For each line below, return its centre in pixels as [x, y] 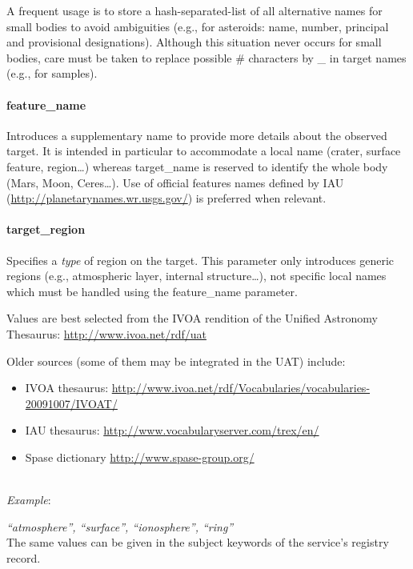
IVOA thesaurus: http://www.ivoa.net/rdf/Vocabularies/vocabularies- [198, 388]
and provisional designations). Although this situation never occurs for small [194, 42]
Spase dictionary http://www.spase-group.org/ [140, 457]
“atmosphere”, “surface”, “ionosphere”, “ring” [120, 526]
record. [24, 557]
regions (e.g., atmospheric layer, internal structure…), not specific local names [196, 276]
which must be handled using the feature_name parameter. [152, 291]
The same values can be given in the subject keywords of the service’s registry [198, 542]
